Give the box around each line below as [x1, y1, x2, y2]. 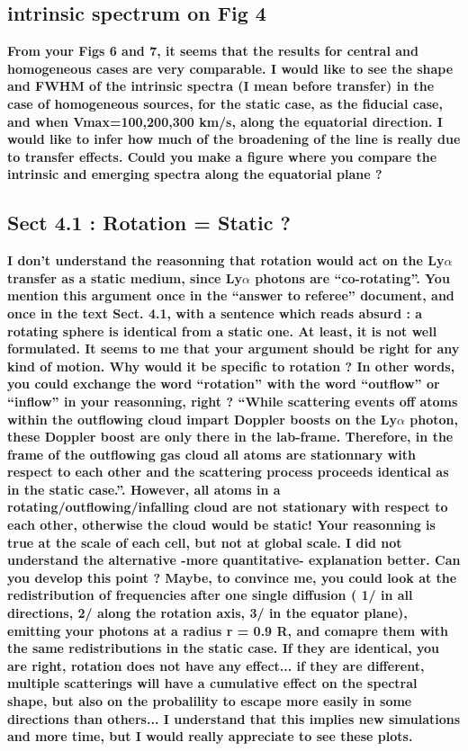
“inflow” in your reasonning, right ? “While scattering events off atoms [7, 391, 458, 410]
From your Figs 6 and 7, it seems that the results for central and [7, 41, 418, 60]
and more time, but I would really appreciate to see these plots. [7, 727, 413, 746]
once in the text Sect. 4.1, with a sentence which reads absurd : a [7, 303, 423, 322]
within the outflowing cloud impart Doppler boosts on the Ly [7, 409, 398, 428]
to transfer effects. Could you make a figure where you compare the [7, 147, 437, 165]
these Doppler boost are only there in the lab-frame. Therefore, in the [7, 427, 454, 446]
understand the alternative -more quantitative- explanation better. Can [7, 550, 461, 569]
